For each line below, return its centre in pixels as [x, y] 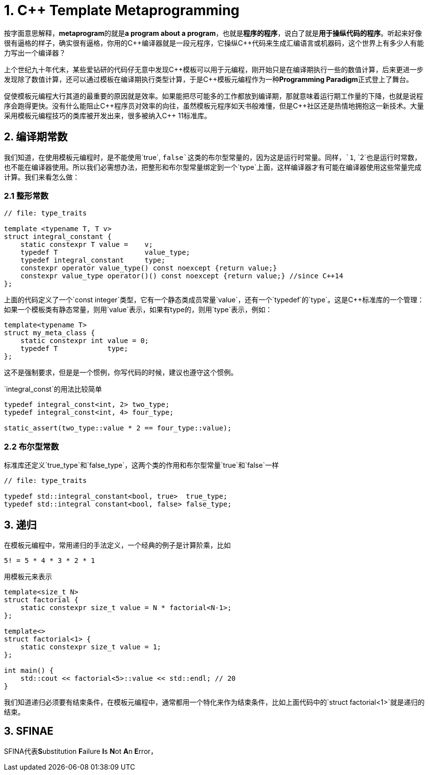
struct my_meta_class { [50, 333]
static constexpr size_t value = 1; [91, 647]
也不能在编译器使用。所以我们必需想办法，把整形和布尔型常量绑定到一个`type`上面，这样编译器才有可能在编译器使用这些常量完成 [213, 167]
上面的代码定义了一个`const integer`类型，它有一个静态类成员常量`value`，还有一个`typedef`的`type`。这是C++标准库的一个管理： [214, 300]
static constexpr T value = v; [87, 245]
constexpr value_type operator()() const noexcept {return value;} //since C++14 [182, 276]
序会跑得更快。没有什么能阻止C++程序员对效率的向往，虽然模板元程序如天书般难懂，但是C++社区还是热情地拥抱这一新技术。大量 [214, 106]
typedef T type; [74, 349]
